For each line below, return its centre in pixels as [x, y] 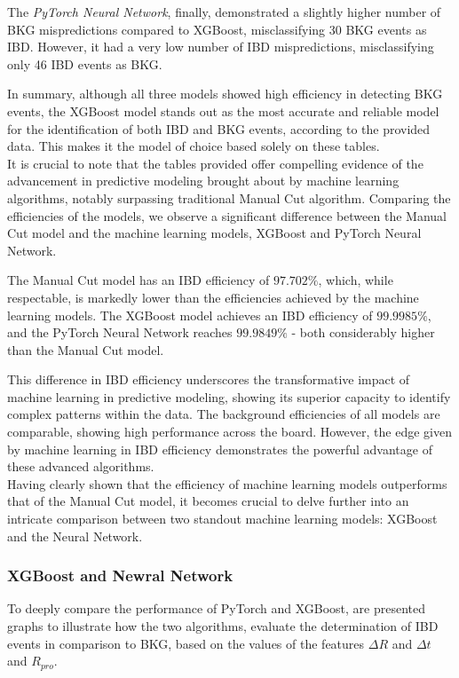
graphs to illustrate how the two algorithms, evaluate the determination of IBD [223, 626]
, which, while [356, 280]
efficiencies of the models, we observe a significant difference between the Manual [227, 215]
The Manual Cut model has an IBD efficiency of [138, 280]
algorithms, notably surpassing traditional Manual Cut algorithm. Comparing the [229, 197]
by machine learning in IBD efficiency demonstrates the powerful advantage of [220, 449]
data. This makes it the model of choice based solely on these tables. [194, 146]
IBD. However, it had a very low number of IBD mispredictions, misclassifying [221, 47]
